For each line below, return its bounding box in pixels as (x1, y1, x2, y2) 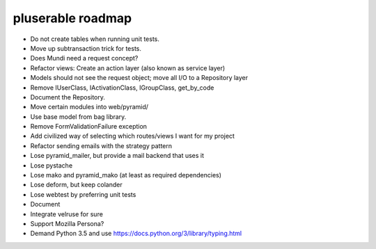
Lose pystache (30, 161, 73, 170)
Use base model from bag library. (30, 112, 127, 121)
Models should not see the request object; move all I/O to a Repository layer (30, 74, 249, 82)
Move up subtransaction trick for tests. (30, 44, 142, 52)
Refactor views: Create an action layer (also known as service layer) (30, 63, 226, 72)
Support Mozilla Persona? (30, 219, 104, 227)
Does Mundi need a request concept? (30, 54, 139, 63)
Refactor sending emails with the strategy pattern (30, 141, 173, 150)
